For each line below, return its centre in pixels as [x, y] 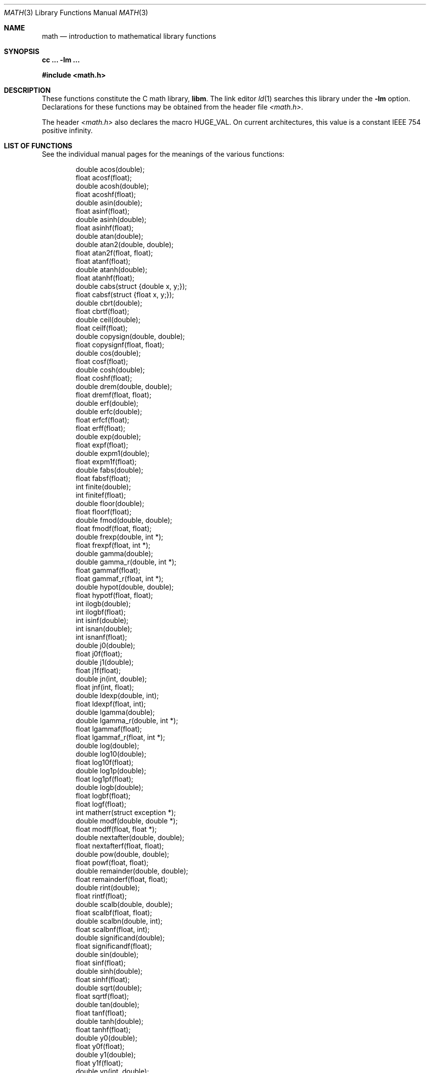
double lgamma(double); [115, 712]
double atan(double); [109, 236]
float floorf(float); [104, 512]
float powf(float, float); [112, 862]
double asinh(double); [111, 219]
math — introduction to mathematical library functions [129, 36]
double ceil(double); [108, 320]
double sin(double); [107, 954]
